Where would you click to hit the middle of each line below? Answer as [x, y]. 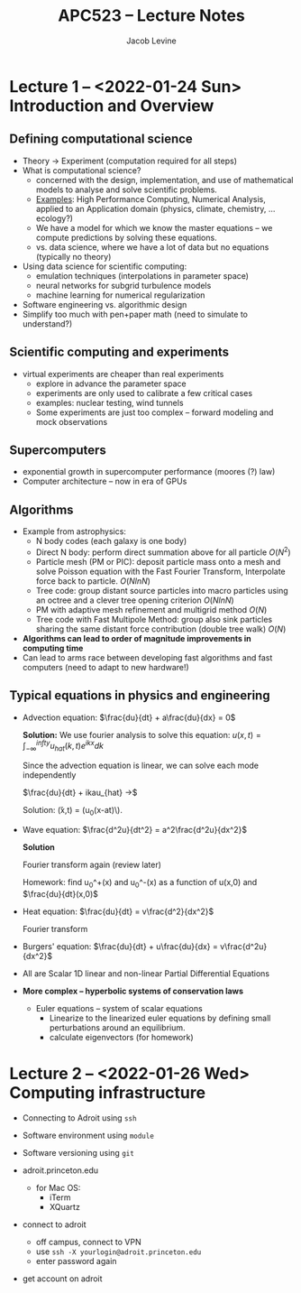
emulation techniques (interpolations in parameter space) [142, 275]
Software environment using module [88, 1135]
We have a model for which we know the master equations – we [154, 227]
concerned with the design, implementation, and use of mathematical [164, 180]
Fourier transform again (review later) [92, 864]
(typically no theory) [73, 256]
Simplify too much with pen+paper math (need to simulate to [135, 314]
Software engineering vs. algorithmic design [105, 304]
